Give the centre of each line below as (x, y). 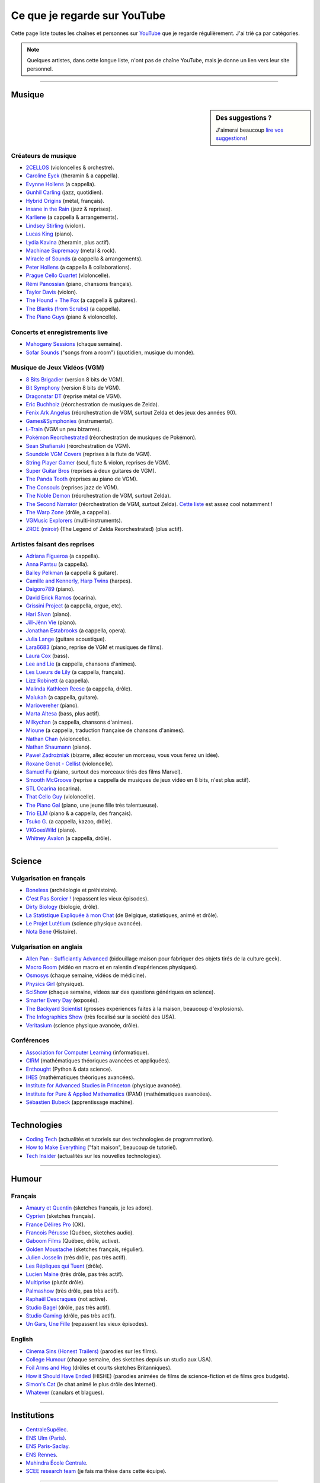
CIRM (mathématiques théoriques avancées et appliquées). (98, 1061)
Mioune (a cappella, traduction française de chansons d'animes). (105, 730)
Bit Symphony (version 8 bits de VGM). (73, 388)
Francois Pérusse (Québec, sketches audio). (80, 1233)
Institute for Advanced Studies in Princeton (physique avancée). (104, 1086)
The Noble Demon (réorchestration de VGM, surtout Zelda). (98, 496)
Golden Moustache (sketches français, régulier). (85, 1249)
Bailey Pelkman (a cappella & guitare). (72, 572)
